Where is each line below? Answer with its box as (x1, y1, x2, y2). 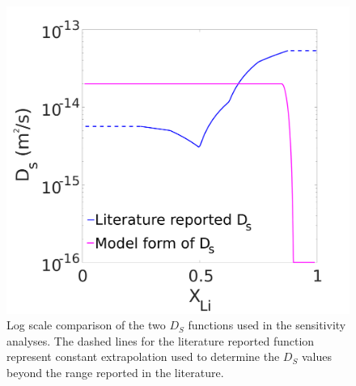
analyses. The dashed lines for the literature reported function (6, 332, 315, 349)
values (301, 348, 332, 365)
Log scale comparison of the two (6, 316, 166, 333)
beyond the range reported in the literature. (6, 364, 224, 381)
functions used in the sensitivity (188, 316, 346, 333)
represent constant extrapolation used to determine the (6, 348, 280, 365)
